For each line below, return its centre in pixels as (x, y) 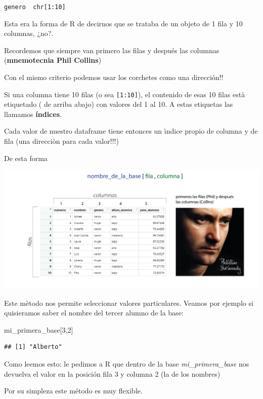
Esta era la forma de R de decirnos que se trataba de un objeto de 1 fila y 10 (123, 23)
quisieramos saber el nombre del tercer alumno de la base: (94, 313)
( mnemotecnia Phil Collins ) (53, 60)
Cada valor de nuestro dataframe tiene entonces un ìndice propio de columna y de (131, 131)
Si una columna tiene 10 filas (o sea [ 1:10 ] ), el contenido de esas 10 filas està (125, 94)
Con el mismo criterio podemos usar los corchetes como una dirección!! (114, 77)
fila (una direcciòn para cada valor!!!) (61, 141)
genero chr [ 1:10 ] (35, 7)
